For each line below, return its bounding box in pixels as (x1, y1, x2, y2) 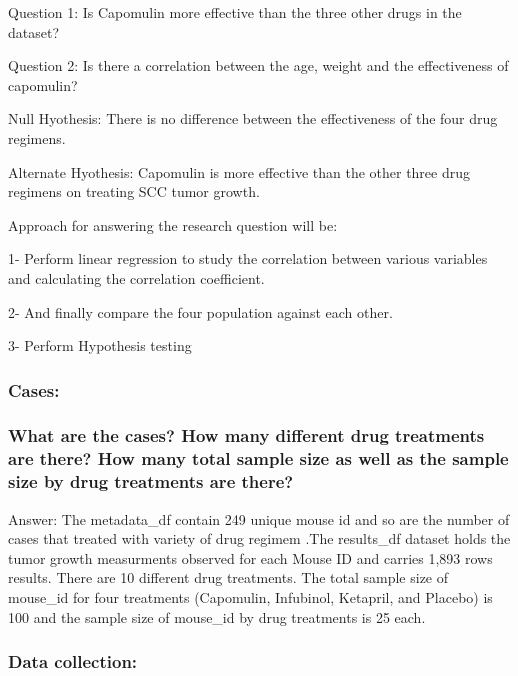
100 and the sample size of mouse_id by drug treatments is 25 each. (8, 606, 426, 627)
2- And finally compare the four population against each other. (8, 301, 393, 322)
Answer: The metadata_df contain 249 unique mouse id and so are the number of (8, 508, 510, 529)
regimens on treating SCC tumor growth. (8, 181, 260, 202)
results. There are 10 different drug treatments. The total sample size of (8, 567, 449, 588)
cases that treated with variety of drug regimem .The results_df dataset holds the (8, 528, 511, 549)
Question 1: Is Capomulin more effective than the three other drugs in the (8, 2, 462, 22)
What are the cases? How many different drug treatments (8, 423, 485, 448)
